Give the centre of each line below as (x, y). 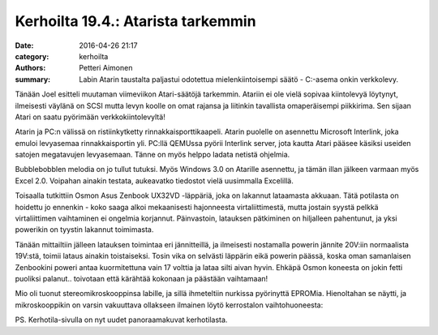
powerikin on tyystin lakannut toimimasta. (84, 230)
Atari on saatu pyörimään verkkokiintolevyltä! (90, 117)
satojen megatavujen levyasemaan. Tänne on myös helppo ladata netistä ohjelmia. (152, 155)
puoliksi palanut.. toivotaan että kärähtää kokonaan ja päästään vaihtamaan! (142, 278)
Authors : (30, 68)
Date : (24, 45)
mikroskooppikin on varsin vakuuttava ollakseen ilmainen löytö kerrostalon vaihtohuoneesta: (169, 305)
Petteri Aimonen (106, 68)
